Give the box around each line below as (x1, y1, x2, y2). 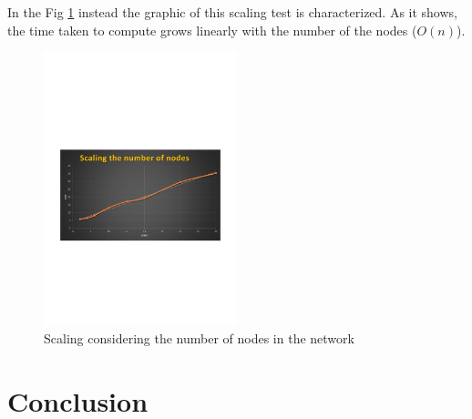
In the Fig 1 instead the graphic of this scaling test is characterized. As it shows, (7, 3, 457, 21)
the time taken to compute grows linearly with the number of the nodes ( (7, 20, 417, 39)
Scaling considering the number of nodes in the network (44, 329, 354, 348)
